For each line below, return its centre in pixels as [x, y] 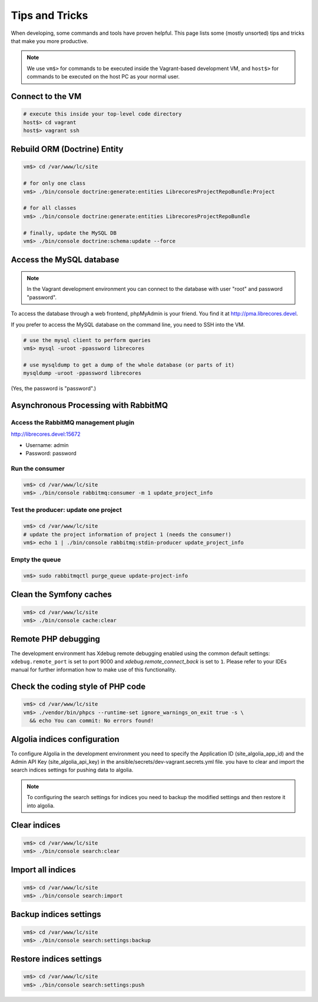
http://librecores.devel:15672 [46, 434]
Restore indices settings [57, 959]
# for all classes [50, 208]
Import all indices [43, 870]
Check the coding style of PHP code [78, 687]
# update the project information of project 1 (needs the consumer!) [127, 534]
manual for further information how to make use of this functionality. [94, 670]
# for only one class [54, 183]
